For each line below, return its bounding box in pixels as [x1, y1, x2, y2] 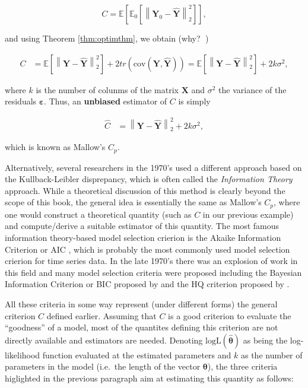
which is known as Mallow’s [5, 141, 106, 153]
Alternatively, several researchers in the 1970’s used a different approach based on [5, 161, 302, 173]
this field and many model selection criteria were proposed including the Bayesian [5, 266, 302, 278]
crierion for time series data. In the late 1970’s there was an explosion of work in [5, 255, 298, 267]
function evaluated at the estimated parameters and [42, 348, 231, 361]
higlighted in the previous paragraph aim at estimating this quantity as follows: [5, 371, 294, 384]
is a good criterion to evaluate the [168, 309, 291, 322]
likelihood [5, 348, 40, 361]
